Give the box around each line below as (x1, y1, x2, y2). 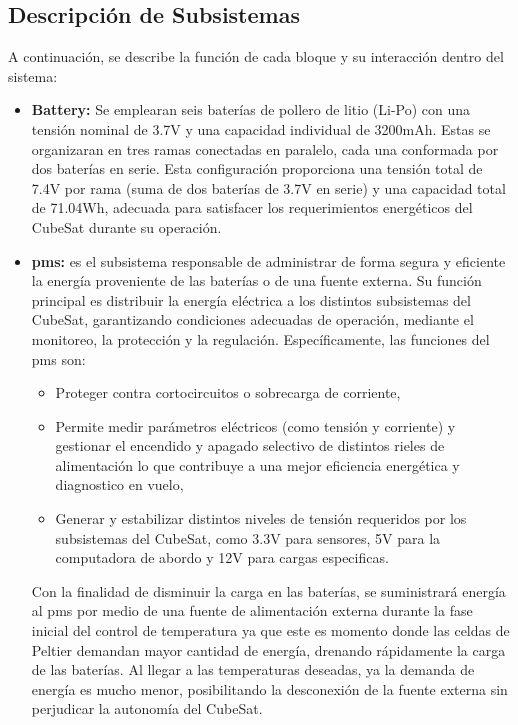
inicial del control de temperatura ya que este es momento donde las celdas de (31, 620, 510, 641)
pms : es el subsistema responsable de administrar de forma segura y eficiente (31, 250, 506, 271)
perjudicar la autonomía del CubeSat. (31, 698, 263, 719)
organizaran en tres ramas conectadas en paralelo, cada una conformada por (31, 138, 499, 159)
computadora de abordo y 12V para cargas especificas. (55, 547, 389, 568)
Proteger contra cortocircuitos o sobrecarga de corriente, (55, 382, 401, 403)
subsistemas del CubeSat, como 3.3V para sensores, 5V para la (55, 527, 441, 548)
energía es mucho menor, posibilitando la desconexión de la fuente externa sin (31, 678, 508, 699)
